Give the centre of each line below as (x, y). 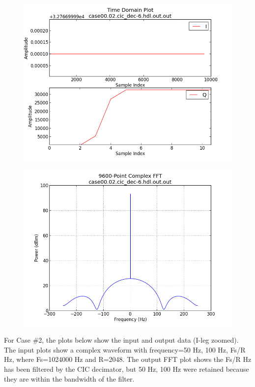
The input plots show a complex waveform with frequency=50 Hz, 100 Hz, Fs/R (125, 349)
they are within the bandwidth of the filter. (69, 378)
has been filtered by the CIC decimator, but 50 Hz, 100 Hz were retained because (127, 369)
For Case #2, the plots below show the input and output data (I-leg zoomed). (121, 340)
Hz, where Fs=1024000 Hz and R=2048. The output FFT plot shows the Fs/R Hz (128, 359)
